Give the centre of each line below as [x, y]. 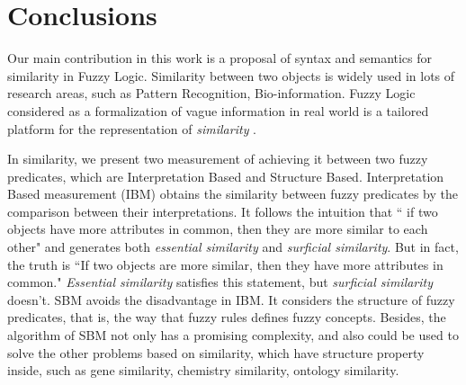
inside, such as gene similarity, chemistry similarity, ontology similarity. [203, 370]
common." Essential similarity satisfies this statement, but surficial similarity [220, 282]
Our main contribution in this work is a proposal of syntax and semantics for [220, 58]
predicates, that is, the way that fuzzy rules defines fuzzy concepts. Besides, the [227, 317]
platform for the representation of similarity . [132, 128]
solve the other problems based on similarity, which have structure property [216, 352]
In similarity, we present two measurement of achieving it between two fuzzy [218, 159]
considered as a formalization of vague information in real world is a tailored [218, 110]
